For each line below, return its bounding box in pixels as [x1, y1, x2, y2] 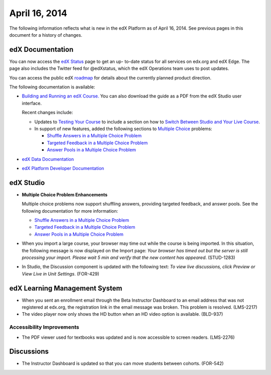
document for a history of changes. [9, 32, 82, 38]
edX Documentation [9, 45, 74, 54]
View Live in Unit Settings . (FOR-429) [22, 270, 100, 276]
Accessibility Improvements [9, 324, 80, 331]
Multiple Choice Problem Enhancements [22, 192, 108, 198]
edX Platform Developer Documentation [22, 165, 104, 171]
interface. [22, 100, 42, 106]
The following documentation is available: [9, 84, 95, 90]
